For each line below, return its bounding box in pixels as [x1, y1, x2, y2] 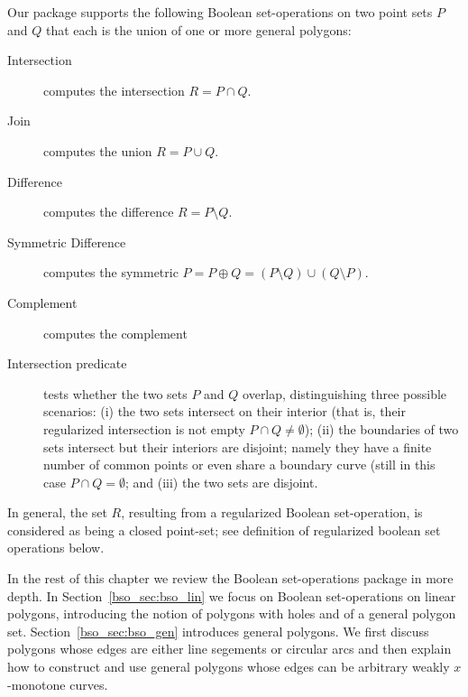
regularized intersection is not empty [43, 419, 245, 438]
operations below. [7, 538, 105, 557]
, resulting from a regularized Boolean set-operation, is [121, 503, 423, 522]
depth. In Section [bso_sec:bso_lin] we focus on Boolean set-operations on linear [7, 586, 456, 605]
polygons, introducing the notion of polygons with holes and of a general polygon [7, 604, 456, 623]
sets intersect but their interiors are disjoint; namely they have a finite [43, 437, 432, 456]
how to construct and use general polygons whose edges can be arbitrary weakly [7, 657, 450, 676]
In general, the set [7, 503, 107, 522]
